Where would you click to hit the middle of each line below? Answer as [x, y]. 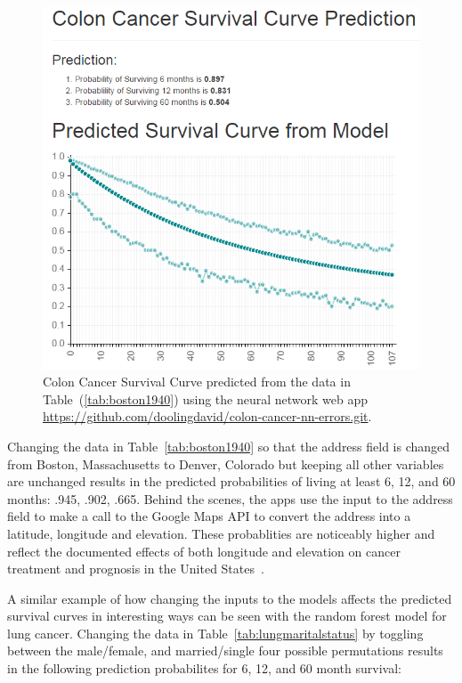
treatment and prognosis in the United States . [136, 569]
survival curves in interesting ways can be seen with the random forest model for [227, 616]
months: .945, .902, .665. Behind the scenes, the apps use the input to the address [230, 498]
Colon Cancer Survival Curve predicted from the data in [197, 382]
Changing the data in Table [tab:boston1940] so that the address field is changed [229, 446]
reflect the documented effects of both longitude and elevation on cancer [204, 551]
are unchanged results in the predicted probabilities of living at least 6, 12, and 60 [231, 481]
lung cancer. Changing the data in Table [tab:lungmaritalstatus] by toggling [215, 633]
